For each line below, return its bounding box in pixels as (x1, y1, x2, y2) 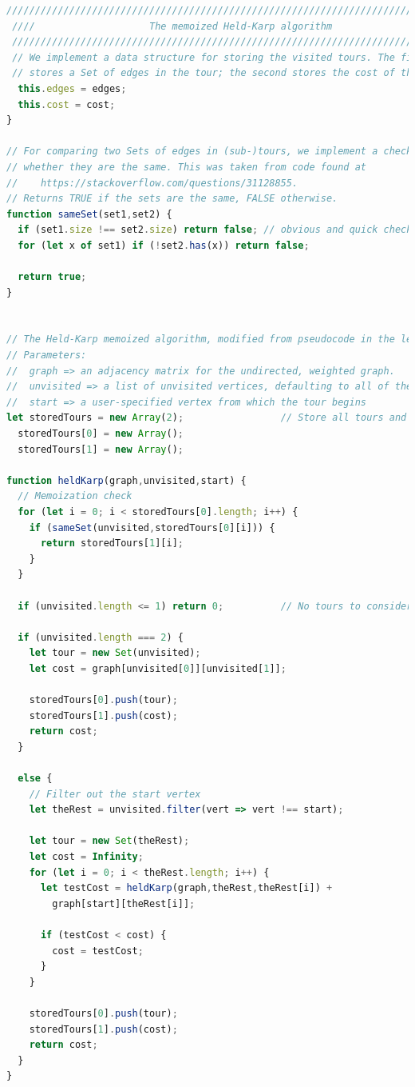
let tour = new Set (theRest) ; (29, 835, 190, 847)
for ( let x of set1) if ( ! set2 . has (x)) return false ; (18, 239, 310, 251)
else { (18, 773, 53, 785)
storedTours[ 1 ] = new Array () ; (18, 443, 184, 455)
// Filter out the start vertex (29, 788, 201, 800)
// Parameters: (6, 350, 87, 362)
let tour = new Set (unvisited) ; (29, 647, 201, 659)
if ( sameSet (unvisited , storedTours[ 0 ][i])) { (29, 522, 275, 534)
